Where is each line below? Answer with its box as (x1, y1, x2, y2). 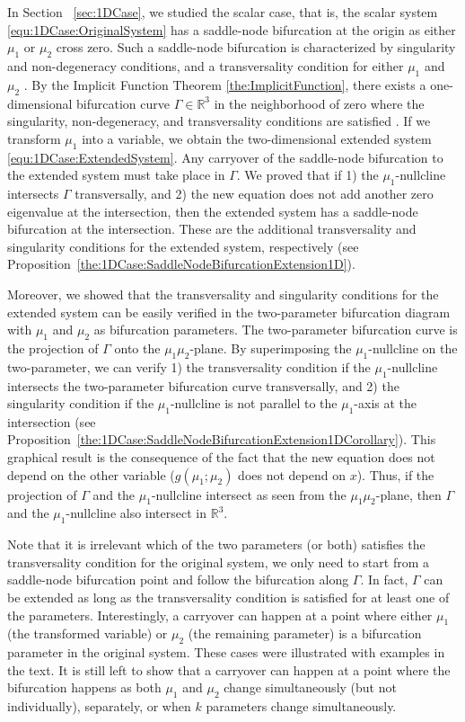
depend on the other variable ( (7, 465, 175, 484)
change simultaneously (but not (224, 678, 397, 697)
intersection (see (7, 412, 96, 431)
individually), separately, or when (7, 697, 191, 716)
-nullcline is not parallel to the (170, 394, 338, 413)
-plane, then (375, 485, 442, 504)
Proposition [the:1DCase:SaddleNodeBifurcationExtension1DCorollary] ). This (7, 430, 436, 449)
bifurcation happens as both (7, 678, 162, 697)
